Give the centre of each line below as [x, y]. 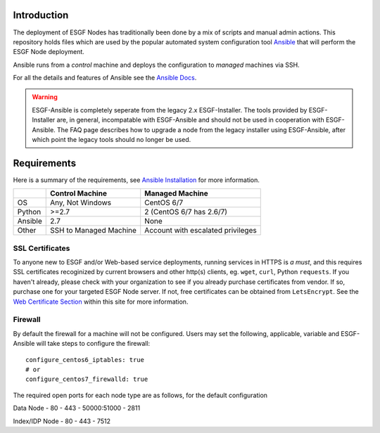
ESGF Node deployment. [49, 52]
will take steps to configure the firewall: [93, 344]
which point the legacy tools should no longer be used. [112, 140]
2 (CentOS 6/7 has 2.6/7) [186, 212]
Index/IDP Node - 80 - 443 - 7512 [62, 421]
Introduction [41, 15]
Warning [45, 97]
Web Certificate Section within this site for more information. [101, 302]
